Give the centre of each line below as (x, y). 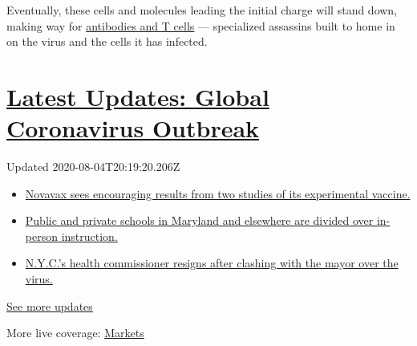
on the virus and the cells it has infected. (107, 41)
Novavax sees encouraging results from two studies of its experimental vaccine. (218, 193)
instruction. (89, 236)
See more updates (50, 305)
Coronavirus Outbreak (133, 128)
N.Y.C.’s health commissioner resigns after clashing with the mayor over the (212, 263)
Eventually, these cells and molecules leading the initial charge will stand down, (202, 10)
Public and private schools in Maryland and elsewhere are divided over (199, 220)
